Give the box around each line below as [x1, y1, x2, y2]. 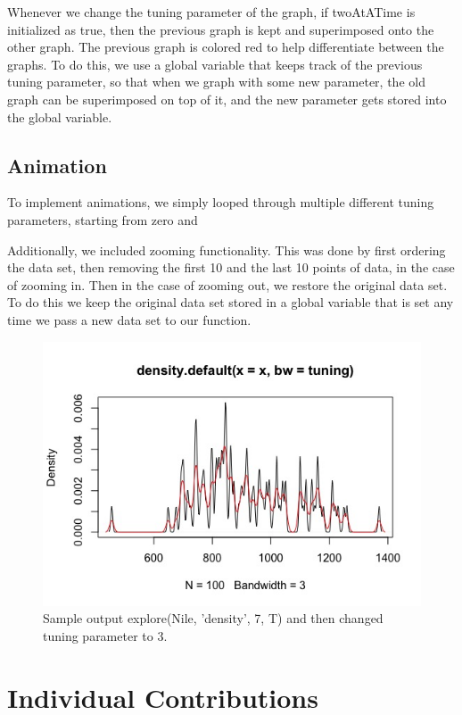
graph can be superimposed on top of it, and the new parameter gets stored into [7, 89, 447, 108]
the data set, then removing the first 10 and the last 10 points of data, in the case [7, 258, 455, 277]
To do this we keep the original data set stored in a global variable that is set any [7, 293, 454, 312]
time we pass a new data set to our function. [7, 310, 252, 328]
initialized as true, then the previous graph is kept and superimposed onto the [7, 20, 434, 38]
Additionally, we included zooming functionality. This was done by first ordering [7, 240, 446, 259]
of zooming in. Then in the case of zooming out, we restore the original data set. [7, 275, 448, 294]
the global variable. [7, 107, 112, 126]
